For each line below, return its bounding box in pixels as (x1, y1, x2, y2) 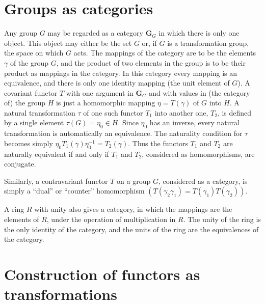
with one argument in (66, 87, 134, 98)
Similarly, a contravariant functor (4, 175, 108, 186)
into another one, (154, 107, 208, 118)
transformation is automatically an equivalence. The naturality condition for (4, 128, 243, 139)
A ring (4, 204, 24, 214)
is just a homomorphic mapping (56, 97, 155, 108)
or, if (142, 37, 157, 48)
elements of (4, 214, 39, 225)
